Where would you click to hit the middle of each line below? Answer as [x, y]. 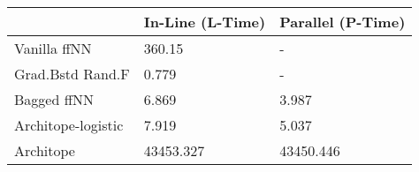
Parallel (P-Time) [343, 22]
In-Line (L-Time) [205, 22]
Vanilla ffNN [53, 48]
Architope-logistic [69, 125]
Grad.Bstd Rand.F [72, 74]
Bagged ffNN [54, 99]
